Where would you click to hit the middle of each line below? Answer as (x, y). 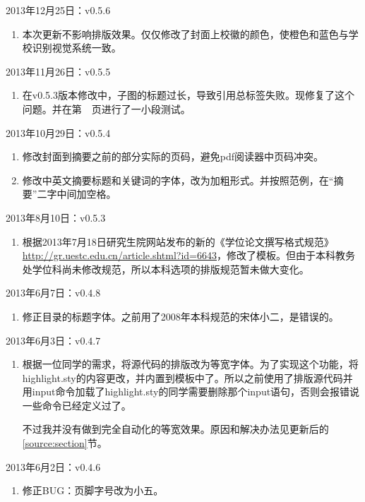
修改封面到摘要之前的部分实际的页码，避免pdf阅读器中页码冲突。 (173, 156)
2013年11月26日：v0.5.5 (58, 71)
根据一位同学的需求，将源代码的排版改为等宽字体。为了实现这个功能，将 (190, 364)
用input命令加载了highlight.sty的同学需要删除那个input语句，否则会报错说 (191, 392)
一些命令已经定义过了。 (77, 405)
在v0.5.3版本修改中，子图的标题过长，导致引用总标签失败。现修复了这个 (188, 95)
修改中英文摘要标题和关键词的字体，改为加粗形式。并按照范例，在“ (178, 180)
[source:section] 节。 (65, 443)
